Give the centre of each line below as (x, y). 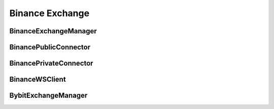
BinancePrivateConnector (51, 63)
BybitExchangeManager (48, 96)
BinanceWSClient (38, 79)
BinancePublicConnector (50, 47)
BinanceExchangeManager (53, 31)
